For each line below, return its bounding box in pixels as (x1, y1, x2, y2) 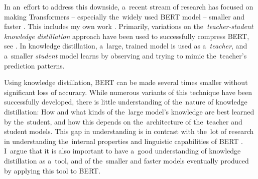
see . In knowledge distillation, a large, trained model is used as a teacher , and (4, 40, 247, 51)
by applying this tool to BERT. (4, 165, 101, 175)
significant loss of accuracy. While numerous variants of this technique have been (4, 86, 252, 97)
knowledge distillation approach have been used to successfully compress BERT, (4, 30, 249, 41)
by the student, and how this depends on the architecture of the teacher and (4, 116, 242, 126)
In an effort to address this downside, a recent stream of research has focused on (4, 1, 253, 11)
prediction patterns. (4, 60, 65, 70)
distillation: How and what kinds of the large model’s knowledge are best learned (4, 106, 254, 116)
